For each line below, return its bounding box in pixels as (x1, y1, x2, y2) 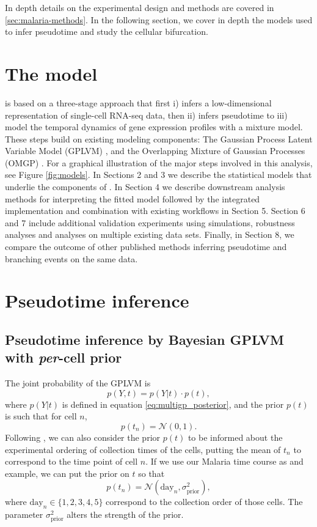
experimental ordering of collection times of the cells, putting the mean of (5, 443, 281, 455)
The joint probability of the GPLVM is (5, 377, 151, 389)
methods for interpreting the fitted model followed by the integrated (5, 192, 260, 205)
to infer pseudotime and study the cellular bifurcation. (5, 25, 208, 38)
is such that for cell (5, 410, 77, 422)
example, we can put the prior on (5, 466, 129, 479)
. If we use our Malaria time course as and (145, 455, 304, 468)
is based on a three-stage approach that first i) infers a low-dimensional (5, 96, 272, 109)
